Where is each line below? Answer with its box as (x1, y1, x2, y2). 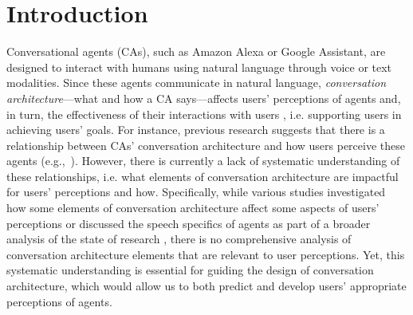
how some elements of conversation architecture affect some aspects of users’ (6, 199, 380, 216)
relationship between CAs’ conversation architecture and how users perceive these (6, 136, 405, 153)
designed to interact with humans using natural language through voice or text (6, 58, 392, 75)
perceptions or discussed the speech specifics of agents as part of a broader (6, 215, 371, 231)
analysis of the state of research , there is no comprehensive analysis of (6, 230, 352, 247)
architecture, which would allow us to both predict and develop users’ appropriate (6, 278, 407, 294)
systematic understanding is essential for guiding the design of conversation (6, 262, 374, 278)
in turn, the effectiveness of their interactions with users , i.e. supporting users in (6, 105, 402, 122)
